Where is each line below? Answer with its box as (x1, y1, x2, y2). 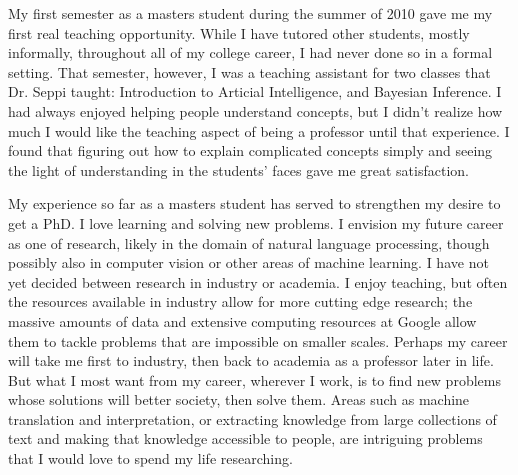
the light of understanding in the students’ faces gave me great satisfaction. (8, 159, 469, 180)
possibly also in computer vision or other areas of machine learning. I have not (8, 252, 489, 273)
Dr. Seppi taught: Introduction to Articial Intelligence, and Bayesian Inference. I (8, 81, 502, 102)
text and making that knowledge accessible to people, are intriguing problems (8, 428, 483, 449)
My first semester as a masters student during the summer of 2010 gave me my (8, 3, 493, 23)
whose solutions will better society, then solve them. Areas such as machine (8, 389, 470, 410)
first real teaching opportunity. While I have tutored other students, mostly (8, 22, 470, 43)
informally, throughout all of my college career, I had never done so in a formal (8, 42, 493, 63)
